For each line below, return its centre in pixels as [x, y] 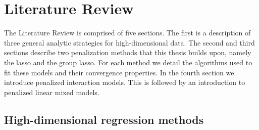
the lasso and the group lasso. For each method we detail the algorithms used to [128, 62]
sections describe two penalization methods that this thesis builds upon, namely [128, 52]
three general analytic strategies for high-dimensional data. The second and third [129, 42]
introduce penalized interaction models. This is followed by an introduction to [125, 82]
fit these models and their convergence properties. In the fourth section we [119, 72]
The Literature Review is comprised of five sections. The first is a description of [127, 33]
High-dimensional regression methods [104, 119]
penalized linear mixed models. [52, 92]
